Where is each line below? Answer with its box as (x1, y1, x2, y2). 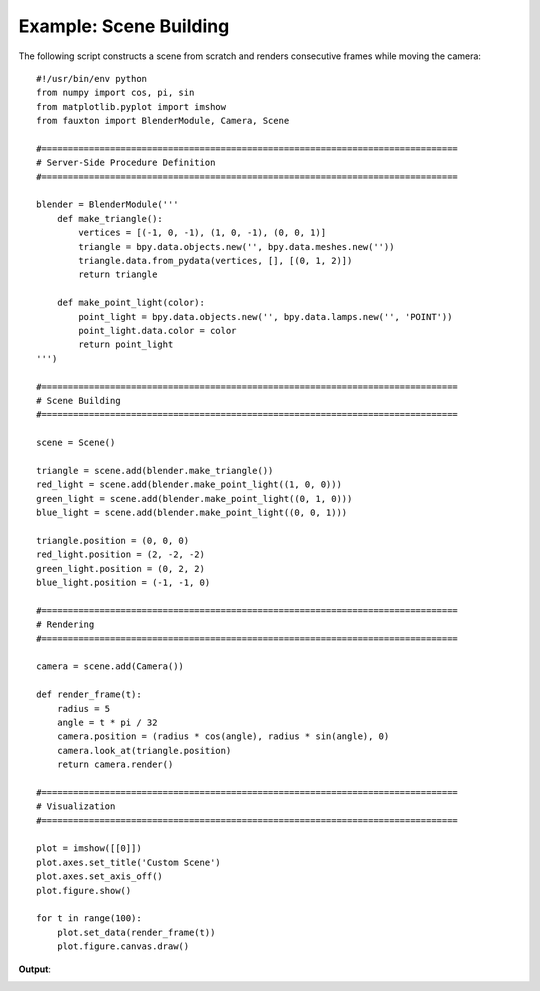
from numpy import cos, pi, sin (36, 87, 195, 99)
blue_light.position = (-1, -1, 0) (36, 577, 211, 588)
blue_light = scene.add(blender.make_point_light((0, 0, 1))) (36, 507, 348, 519)
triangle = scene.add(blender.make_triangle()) (36, 465, 274, 476)
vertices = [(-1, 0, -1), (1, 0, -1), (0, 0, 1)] (78, 227, 327, 239)
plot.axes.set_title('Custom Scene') (36, 856, 222, 868)
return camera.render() (56, 759, 174, 770)
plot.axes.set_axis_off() (36, 871, 164, 882)
